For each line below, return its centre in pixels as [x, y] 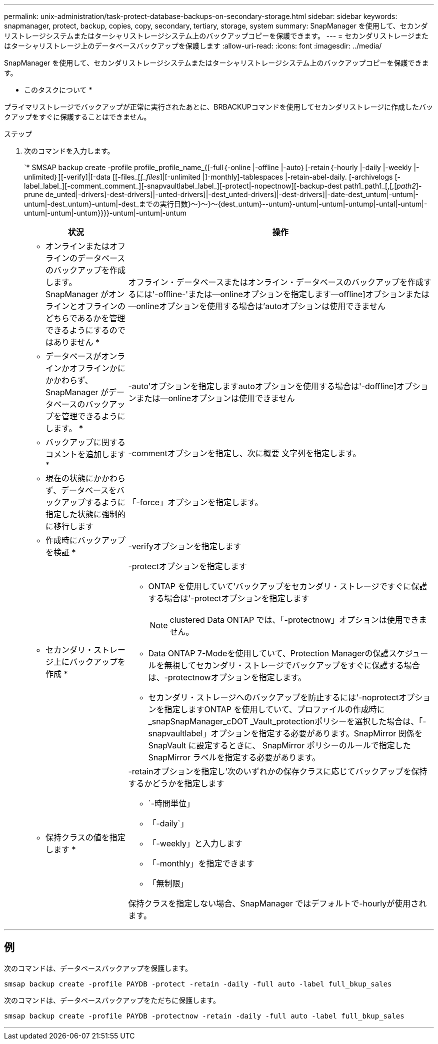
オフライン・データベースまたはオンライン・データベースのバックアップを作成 [276, 282]
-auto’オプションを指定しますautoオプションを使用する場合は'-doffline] [262, 386]
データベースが [73, 356]
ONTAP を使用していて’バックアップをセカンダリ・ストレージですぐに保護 [288, 586]
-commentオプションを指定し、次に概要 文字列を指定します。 [244, 453]
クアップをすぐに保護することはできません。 [77, 117]
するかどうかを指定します [176, 783]
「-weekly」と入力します [195, 843]
